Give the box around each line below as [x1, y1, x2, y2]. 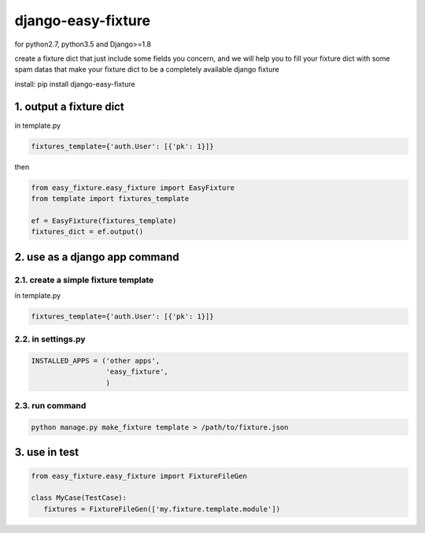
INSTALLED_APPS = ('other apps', [31, 356, 161, 366]
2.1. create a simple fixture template [14, 274, 154, 285]
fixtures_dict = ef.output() [31, 227, 144, 237]
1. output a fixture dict [14, 99, 125, 114]
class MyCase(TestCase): [31, 494, 128, 502]
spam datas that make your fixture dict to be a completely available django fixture [14, 65, 279, 74]
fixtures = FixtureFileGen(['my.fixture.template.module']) [43, 505, 281, 513]
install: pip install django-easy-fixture [14, 79, 135, 88]
